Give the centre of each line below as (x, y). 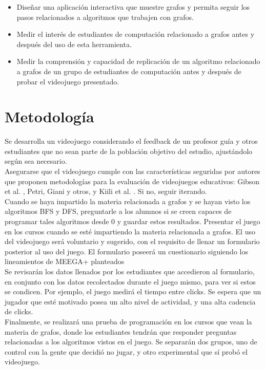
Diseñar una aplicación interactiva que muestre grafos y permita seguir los (133, 7)
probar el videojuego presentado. (68, 81)
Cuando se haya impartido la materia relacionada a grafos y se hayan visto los (128, 201)
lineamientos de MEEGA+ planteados (65, 261)
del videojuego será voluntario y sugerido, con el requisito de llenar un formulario (132, 241)
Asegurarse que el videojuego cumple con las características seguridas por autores (132, 171)
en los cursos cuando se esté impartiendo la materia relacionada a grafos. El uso (130, 231)
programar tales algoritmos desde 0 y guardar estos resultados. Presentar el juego (132, 221)
